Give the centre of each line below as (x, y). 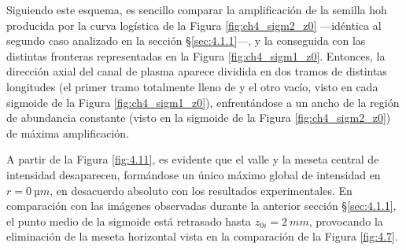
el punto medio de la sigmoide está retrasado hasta (129, 221)
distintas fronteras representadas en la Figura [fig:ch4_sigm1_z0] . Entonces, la (196, 55)
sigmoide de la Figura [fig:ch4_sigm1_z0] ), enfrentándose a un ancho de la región (203, 102)
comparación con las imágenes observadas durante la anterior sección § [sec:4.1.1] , (201, 206)
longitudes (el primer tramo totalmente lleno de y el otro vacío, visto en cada (192, 86)
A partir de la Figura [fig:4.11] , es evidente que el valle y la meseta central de (193, 159)
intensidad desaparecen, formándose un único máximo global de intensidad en (194, 174)
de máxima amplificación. (68, 132)
